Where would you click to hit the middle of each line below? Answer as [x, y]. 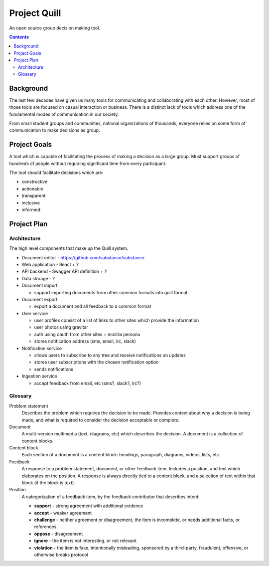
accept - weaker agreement [63, 513]
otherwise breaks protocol [61, 555]
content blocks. [38, 441]
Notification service [42, 348]
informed [31, 210]
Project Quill [35, 13]
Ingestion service [39, 376]
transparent [34, 196]
